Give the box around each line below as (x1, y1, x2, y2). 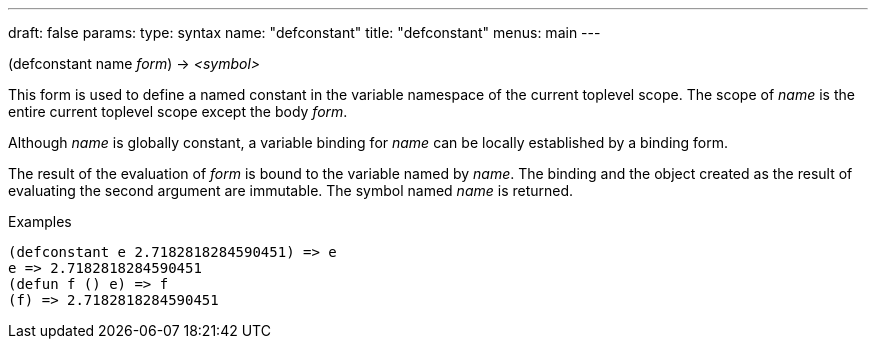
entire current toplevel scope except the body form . (8, 103, 348, 120)
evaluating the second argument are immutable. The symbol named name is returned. (8, 182, 574, 199)
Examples (8, 213, 72, 230)
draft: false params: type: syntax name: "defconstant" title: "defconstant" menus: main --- (8, 24, 601, 41)
